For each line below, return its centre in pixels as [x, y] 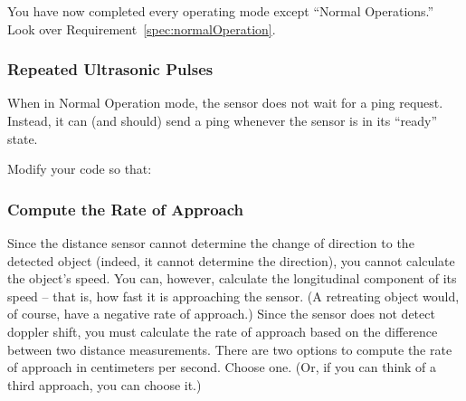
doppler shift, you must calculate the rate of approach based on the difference [223, 331]
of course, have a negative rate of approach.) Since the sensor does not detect [221, 314]
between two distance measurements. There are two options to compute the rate [230, 349]
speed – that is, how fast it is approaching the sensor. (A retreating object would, [233, 296]
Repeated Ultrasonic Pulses [110, 69]
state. [23, 138]
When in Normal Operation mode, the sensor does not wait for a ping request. [225, 103]
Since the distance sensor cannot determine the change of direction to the [211, 243]
